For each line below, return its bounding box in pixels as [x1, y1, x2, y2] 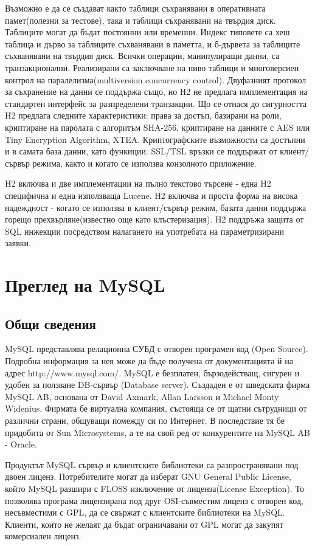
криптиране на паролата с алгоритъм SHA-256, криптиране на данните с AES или [5, 120, 310, 133]
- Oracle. [5, 438, 37, 451]
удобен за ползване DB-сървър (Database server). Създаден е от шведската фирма [5, 378, 310, 391]
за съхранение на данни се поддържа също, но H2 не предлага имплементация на [5, 85, 308, 98]
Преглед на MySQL [5, 272, 165, 297]
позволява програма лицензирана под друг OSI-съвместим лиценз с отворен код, [5, 494, 303, 506]
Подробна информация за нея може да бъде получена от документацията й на [5, 354, 293, 367]
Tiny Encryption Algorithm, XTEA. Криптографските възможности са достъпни [5, 133, 305, 145]
